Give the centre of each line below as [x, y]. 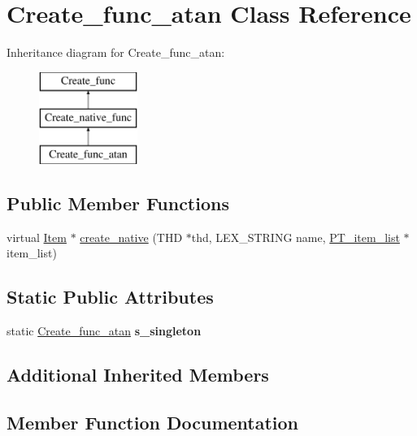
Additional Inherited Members [138, 375]
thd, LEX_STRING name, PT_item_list [295, 237]
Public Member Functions [118, 203]
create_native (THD [131, 237]
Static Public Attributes [110, 297]
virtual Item [37, 237]
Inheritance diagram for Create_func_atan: [116, 52]
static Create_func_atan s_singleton [104, 331]
